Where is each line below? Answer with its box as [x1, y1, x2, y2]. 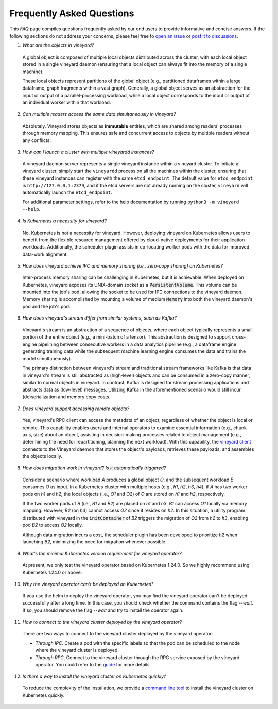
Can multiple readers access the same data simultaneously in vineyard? [22, 111, 176, 117]
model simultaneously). [22, 356, 72, 362]
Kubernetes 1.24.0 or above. [22, 569, 82, 576]
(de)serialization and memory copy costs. [22, 394, 111, 400]
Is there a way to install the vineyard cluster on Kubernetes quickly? [22, 673, 166, 679]
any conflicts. [22, 137, 51, 144]
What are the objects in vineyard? [22, 42, 94, 48]
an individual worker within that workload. [22, 99, 111, 105]
